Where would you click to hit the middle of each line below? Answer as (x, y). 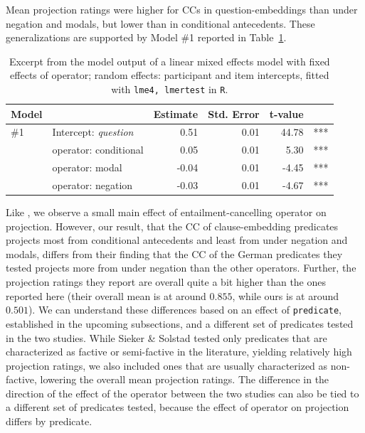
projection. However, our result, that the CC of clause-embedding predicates (172, 226)
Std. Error (234, 113)
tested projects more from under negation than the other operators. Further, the (181, 268)
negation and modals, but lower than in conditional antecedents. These (160, 23)
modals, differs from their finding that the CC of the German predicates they (174, 253)
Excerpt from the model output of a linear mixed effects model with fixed (169, 61)
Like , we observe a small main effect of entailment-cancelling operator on (166, 212)
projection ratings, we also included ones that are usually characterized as (167, 365)
